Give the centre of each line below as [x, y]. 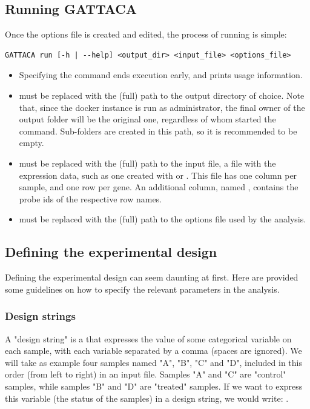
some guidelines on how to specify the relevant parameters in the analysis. [142, 289]
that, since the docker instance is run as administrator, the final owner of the [162, 107]
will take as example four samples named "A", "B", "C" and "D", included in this [153, 362]
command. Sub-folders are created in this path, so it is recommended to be [158, 131]
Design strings [40, 316]
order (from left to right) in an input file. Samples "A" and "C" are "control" [146, 374]
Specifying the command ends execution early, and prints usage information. [161, 75]
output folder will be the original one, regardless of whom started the [147, 119]
